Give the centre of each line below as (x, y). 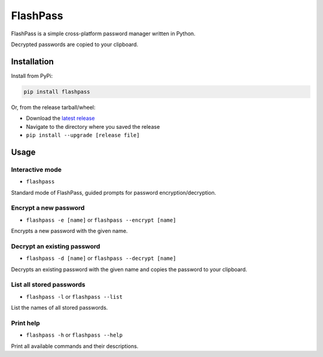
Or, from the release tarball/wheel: (53, 107)
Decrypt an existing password (56, 246)
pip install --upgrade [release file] (83, 135)
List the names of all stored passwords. (60, 308)
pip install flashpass (57, 92)
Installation (32, 61)
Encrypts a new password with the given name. (69, 231)
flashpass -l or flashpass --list (74, 297)
